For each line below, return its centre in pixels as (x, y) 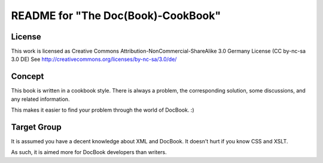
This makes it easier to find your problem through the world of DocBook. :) (103, 110)
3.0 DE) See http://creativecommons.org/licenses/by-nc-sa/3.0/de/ (94, 59)
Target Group (36, 127)
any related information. (40, 99)
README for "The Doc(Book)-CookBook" (116, 16)
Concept (28, 77)
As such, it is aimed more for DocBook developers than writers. (89, 152)
